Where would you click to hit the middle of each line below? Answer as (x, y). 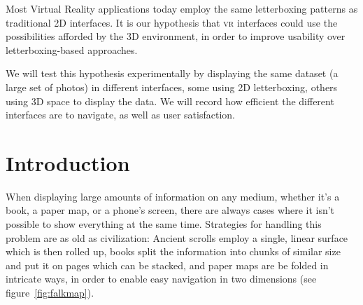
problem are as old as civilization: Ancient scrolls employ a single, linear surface (177, 237)
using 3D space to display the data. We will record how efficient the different (170, 101)
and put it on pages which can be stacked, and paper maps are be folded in (167, 265)
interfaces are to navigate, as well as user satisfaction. (120, 115)
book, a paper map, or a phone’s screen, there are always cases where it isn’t (170, 210)
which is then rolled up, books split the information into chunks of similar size (173, 251)
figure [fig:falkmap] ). (50, 293)
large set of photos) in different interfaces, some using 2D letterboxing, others (172, 87)
